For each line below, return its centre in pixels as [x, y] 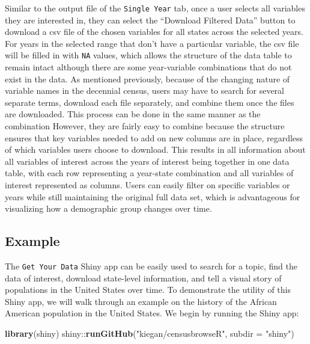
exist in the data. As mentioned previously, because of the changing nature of [147, 78]
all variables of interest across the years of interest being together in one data [147, 161]
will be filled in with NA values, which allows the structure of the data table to [148, 55]
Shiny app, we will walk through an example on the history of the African [141, 301]
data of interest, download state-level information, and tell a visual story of [143, 278]
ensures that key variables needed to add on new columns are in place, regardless [154, 137]
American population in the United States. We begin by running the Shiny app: [152, 313]
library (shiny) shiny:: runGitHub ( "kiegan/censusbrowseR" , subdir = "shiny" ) [150, 333]
